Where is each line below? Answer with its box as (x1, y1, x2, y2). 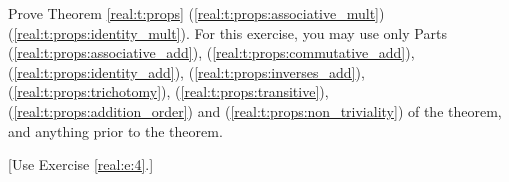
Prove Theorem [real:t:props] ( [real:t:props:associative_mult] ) (8, 3, 385, 23)
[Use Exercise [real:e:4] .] (8, 154, 154, 175)
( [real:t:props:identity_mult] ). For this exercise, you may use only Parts (8, 22, 447, 43)
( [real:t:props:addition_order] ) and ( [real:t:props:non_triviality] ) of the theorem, (8, 100, 502, 121)
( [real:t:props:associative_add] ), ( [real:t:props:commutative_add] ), (8, 42, 415, 63)
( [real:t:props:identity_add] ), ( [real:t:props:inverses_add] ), (8, 61, 365, 82)
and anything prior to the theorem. (8, 120, 223, 141)
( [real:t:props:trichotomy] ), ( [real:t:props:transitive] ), (8, 81, 329, 102)
